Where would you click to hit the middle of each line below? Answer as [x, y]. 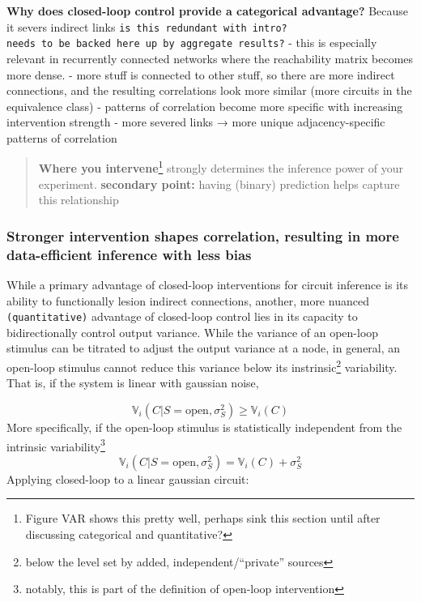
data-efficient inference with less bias [129, 254]
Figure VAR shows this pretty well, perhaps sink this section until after [203, 518]
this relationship [79, 200]
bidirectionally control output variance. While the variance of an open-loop [193, 332]
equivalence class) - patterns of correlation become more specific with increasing [205, 106]
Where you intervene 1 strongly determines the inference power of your [221, 167]
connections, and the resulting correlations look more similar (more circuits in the [209, 90]
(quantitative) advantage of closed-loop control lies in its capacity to [182, 316]
